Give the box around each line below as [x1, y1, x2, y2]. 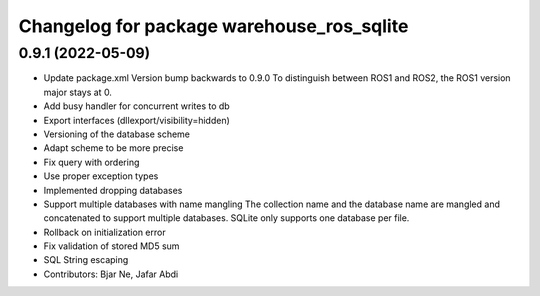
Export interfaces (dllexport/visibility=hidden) [43, 114, 230, 126]
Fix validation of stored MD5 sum [43, 240, 180, 252]
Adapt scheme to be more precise [43, 142, 184, 154]
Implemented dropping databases [43, 184, 183, 196]
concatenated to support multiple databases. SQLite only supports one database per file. [43, 212, 410, 224]
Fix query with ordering [43, 156, 140, 168]
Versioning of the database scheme [43, 128, 190, 140]
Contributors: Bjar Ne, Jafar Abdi [43, 268, 179, 280]
